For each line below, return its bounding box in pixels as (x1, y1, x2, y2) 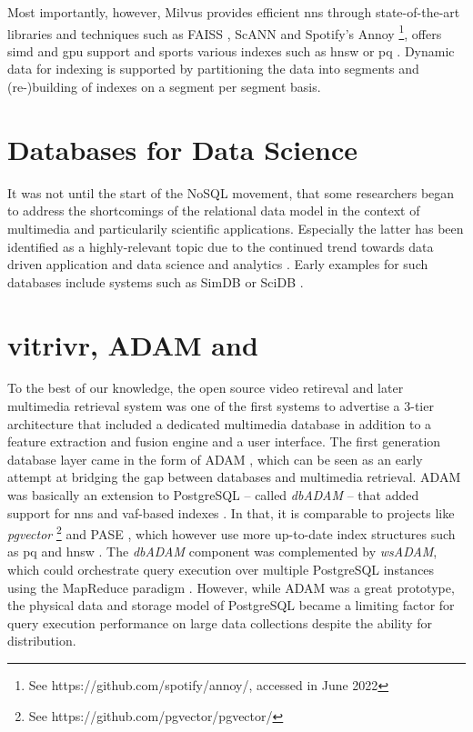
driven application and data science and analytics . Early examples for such (7, 255, 428, 274)
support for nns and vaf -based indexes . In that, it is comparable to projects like (7, 503, 455, 522)
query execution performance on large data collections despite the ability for (7, 613, 433, 632)
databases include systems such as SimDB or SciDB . (7, 272, 304, 291)
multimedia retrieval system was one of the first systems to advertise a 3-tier (7, 396, 434, 416)
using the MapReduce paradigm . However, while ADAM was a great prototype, (7, 577, 455, 597)
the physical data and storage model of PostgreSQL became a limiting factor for (7, 596, 455, 615)
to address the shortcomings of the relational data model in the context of (7, 201, 420, 220)
